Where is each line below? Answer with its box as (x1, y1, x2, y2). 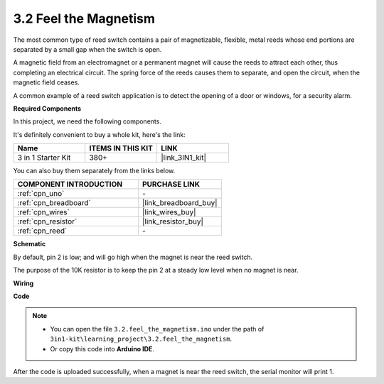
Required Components (13, 104, 82, 113)
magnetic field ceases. (13, 78, 80, 87)
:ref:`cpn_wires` (17, 207, 70, 217)
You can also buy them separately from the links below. (13, 167, 176, 175)
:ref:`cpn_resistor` (17, 216, 78, 226)
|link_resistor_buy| (142, 216, 204, 226)
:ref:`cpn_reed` (17, 226, 68, 236)
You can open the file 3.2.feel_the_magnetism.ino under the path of (50, 324, 265, 333)
